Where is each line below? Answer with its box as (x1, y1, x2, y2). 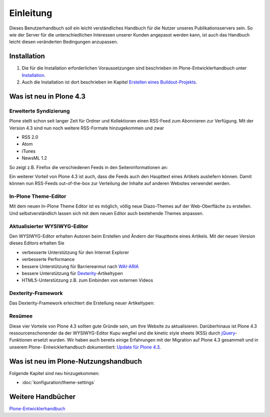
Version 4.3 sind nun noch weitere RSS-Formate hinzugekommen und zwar (9, 125, 164, 131)
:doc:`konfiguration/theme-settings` (21, 379, 95, 385)
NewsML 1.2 (21, 155, 47, 161)
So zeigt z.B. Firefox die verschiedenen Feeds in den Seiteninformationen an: (9, 164, 168, 170)
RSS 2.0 (21, 134, 38, 140)
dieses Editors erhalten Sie (9, 240, 64, 246)
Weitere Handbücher (9, 392, 76, 401)
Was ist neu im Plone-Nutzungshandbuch (9, 357, 142, 365)
